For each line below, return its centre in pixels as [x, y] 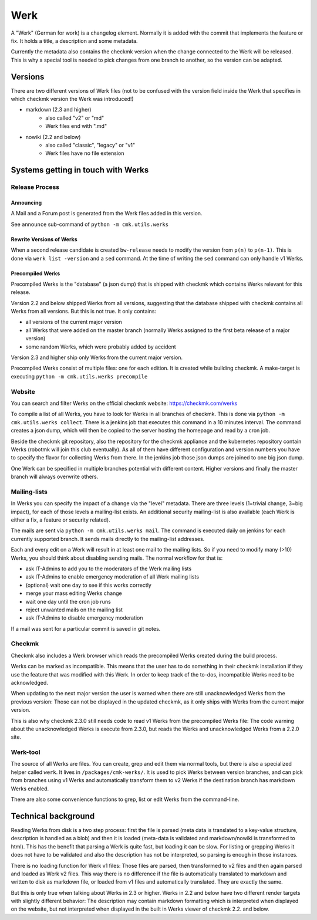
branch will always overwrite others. [55, 477]
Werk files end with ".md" [76, 126]
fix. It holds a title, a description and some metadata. [74, 40]
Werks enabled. [30, 789]
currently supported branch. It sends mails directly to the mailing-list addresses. [108, 539]
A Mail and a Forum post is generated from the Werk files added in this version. [107, 214]
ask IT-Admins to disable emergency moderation [84, 618]
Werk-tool [26, 752]
